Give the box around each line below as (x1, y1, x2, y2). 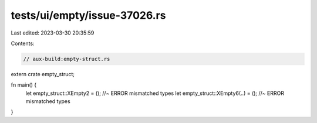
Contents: (11, 40, 35, 47)
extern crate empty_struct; (11, 70, 75, 77)
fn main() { (11, 81, 37, 88)
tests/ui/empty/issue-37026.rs (11, 9, 166, 22)
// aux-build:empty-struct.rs (23, 56, 110, 62)
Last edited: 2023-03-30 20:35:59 (11, 29, 95, 36)
